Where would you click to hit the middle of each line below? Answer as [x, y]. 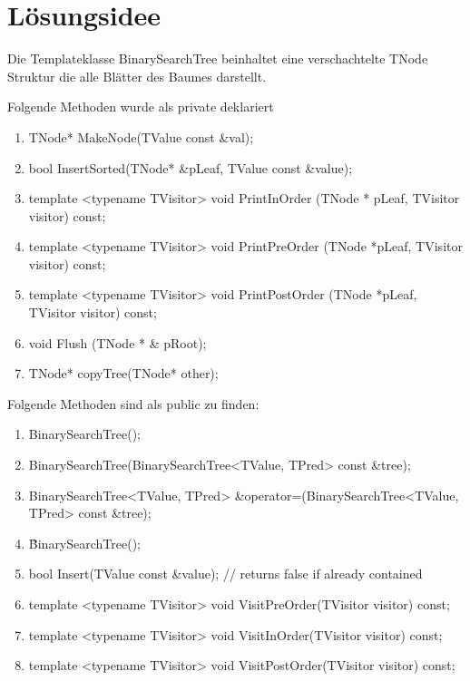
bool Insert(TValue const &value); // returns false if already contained [225, 574]
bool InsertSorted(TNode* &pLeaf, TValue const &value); [191, 167]
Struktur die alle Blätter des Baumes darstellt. [137, 76]
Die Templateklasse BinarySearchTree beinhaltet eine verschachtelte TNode [218, 58]
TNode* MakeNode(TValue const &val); [141, 136]
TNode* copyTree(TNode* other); [123, 373]
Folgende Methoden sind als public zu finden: [133, 403]
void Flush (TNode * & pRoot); [117, 342]
